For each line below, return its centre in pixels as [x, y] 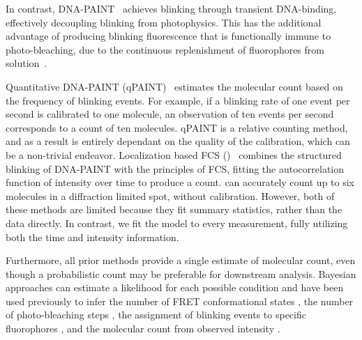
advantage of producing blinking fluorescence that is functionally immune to [168, 36]
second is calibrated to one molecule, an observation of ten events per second [170, 114]
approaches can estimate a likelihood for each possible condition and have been [175, 287]
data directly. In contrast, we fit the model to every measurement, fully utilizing [177, 223]
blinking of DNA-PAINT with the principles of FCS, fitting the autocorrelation [175, 168]
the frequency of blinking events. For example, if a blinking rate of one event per [178, 100]
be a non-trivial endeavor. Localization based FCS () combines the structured [174, 154]
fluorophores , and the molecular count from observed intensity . [143, 329]
